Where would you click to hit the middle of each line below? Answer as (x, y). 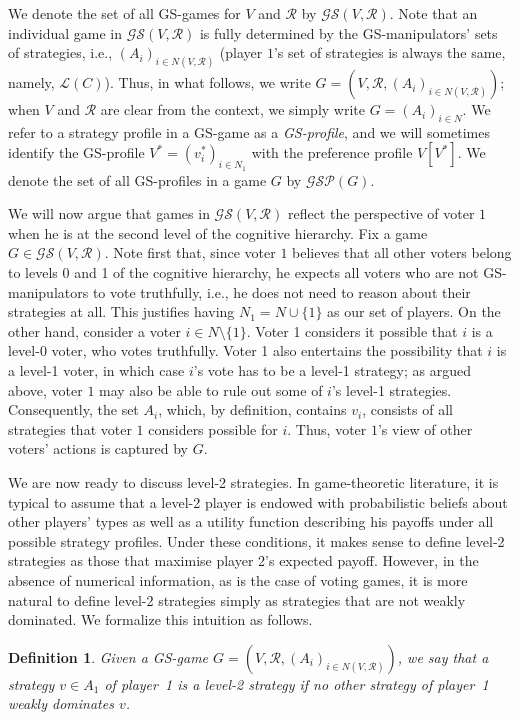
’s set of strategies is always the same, (389, 52)
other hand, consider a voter (94, 330)
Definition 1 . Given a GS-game (108, 656)
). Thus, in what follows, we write (207, 82)
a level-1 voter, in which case (96, 369)
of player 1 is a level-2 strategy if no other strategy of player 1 (296, 683)
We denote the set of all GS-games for (124, 13)
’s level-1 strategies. (391, 389)
